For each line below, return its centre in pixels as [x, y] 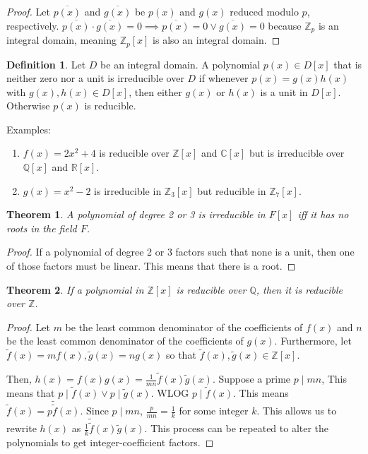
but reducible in [232, 190]
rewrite [22, 428]
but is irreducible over [297, 153]
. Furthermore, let [313, 341]
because [285, 25]
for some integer [214, 411]
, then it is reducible [299, 289]
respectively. [33, 25]
